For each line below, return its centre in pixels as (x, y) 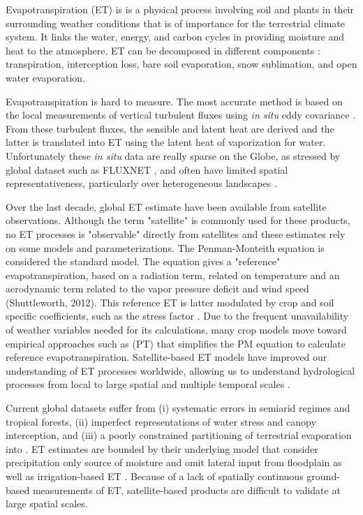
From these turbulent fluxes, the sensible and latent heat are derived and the (170, 128)
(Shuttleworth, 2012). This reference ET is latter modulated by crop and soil (170, 302)
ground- (323, 476)
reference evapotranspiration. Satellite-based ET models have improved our (166, 357)
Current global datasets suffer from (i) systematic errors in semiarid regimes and (178, 408)
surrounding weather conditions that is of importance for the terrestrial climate (175, 23)
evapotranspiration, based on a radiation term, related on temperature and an (173, 275)
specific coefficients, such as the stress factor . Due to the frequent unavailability (177, 316)
